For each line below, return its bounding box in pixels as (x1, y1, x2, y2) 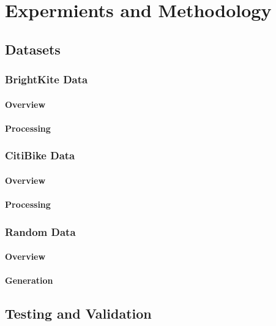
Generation (5, 274, 53, 287)
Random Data (5, 224, 76, 239)
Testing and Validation (5, 304, 152, 323)
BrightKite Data (5, 72, 88, 87)
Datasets (5, 39, 61, 58)
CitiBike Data (5, 148, 75, 163)
